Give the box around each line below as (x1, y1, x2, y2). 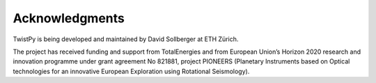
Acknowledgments (13, 10, 125, 26)
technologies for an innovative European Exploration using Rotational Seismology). (13, 67, 250, 75)
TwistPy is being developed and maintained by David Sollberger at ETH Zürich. (13, 35, 239, 43)
